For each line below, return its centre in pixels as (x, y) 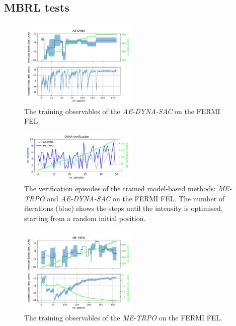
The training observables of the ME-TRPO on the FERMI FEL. (124, 318)
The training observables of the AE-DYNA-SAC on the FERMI (122, 111)
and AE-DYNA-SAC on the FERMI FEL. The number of (136, 198)
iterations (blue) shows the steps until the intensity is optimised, (124, 208)
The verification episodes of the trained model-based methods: (120, 188)
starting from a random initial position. (85, 218)
